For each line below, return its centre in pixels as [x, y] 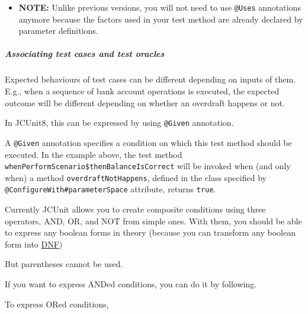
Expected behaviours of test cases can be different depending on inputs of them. [150, 79]
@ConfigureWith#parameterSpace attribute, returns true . [110, 189]
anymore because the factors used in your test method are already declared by [161, 19]
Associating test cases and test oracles [85, 54]
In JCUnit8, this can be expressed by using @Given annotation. [119, 123]
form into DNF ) [34, 244]
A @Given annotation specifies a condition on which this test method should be [148, 142]
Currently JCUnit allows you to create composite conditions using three [135, 209]
